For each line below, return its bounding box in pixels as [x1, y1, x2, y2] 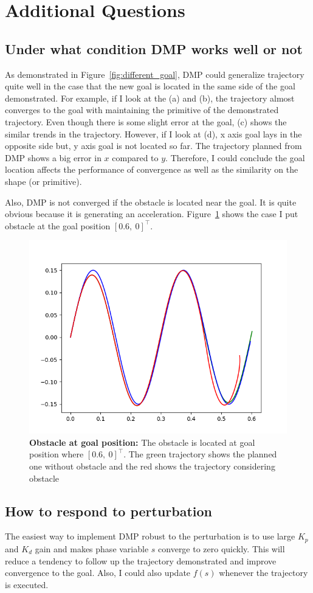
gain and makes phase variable [35, 542, 149, 555]
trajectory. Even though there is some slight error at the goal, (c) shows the [5, 115, 287, 128]
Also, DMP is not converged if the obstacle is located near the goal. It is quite [5, 195, 297, 208]
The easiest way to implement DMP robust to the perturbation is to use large [5, 530, 295, 543]
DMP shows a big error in [5, 151, 101, 164]
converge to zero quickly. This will [158, 542, 285, 555]
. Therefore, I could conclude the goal [165, 151, 305, 164]
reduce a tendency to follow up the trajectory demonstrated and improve [5, 554, 277, 567]
